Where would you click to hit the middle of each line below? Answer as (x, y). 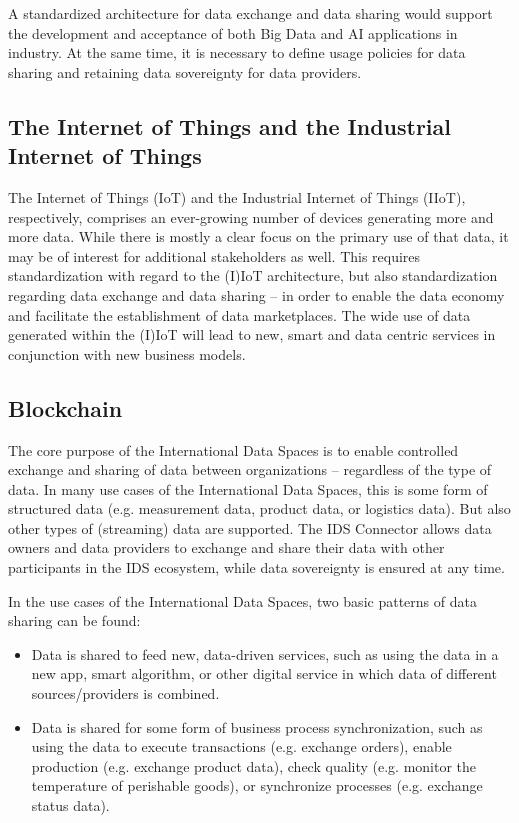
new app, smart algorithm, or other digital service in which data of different (264, 673)
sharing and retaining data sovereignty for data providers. (185, 71)
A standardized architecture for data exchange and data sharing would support (250, 13)
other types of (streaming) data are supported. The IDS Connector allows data (250, 527)
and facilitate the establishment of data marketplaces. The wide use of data (239, 314)
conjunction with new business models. (127, 353)
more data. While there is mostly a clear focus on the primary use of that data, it (258, 236)
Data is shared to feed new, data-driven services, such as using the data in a (265, 653)
